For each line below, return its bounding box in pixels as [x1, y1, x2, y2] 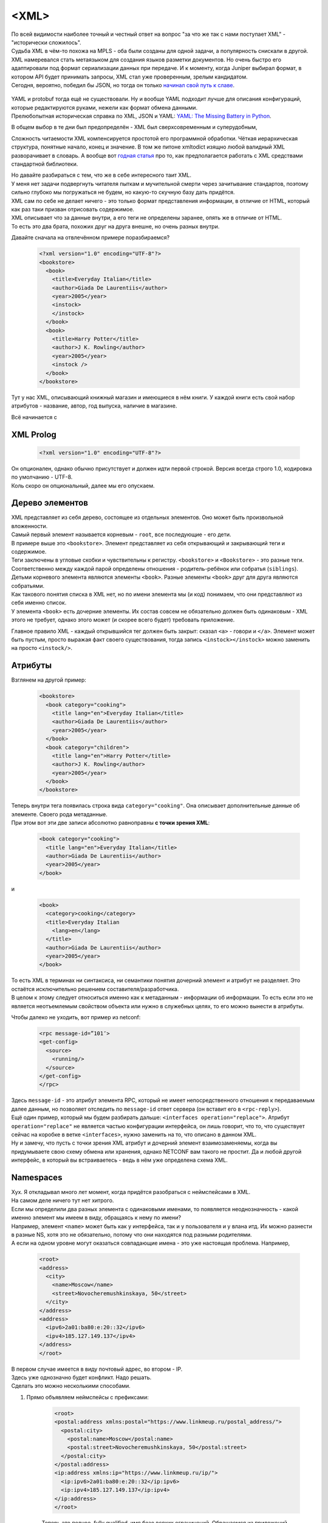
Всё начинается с [11, 413, 57, 420]
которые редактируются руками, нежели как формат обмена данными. [11, 104, 197, 111]
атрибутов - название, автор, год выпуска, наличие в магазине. [11, 402, 177, 409]
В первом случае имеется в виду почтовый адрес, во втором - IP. [11, 1365, 183, 1373]
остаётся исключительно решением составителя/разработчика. [11, 985, 179, 992]
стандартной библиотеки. [11, 160, 78, 168]
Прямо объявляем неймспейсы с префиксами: [26, 1393, 149, 1401]
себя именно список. [11, 599, 67, 606]
